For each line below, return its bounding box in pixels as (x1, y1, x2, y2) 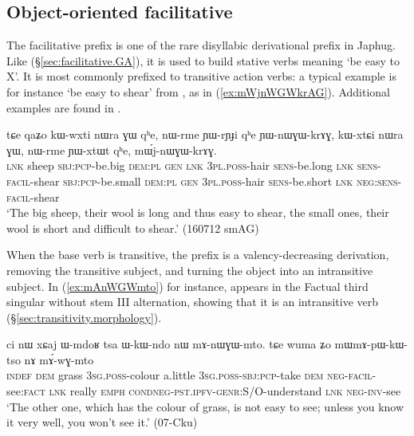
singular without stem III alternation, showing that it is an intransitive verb (6, 293, 379, 310)
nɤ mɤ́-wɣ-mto (24, 351, 94, 367)
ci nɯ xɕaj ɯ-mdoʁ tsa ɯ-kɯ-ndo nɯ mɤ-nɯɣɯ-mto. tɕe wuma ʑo (6, 336, 331, 352)
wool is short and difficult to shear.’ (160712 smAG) (6, 219, 259, 236)
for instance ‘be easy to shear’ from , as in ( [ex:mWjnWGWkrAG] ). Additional (6, 83, 391, 100)
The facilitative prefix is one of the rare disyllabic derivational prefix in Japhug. (6, 37, 396, 53)
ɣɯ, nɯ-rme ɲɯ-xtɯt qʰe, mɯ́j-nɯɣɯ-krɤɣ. (6, 141, 217, 158)
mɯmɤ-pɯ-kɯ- (334, 336, 408, 352)
